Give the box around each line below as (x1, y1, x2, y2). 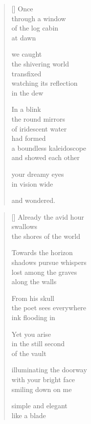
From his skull (11, 293, 54, 303)
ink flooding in (11, 312, 55, 323)
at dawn (11, 32, 36, 42)
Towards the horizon (11, 247, 73, 258)
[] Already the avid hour (11, 211, 84, 222)
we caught (11, 49, 42, 59)
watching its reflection (11, 78, 78, 88)
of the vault (11, 348, 46, 358)
